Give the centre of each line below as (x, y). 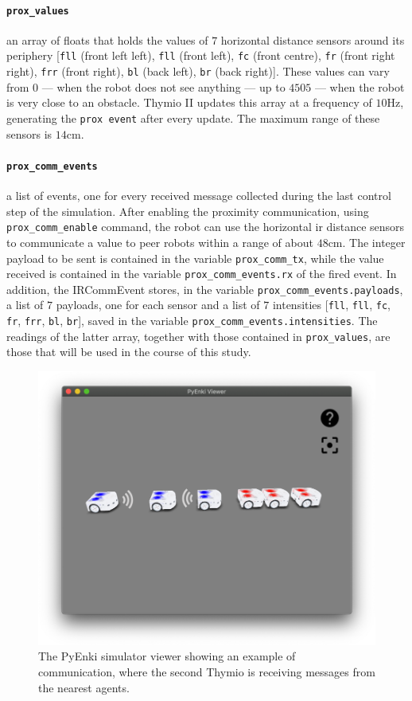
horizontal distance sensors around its (313, 39)
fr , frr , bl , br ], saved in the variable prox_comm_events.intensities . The (192, 321)
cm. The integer (367, 242)
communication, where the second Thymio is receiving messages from (207, 672)
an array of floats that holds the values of (107, 39)
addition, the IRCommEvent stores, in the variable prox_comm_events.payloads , (205, 289)
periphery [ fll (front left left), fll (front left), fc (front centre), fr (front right (201, 55)
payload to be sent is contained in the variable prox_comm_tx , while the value (195, 258)
